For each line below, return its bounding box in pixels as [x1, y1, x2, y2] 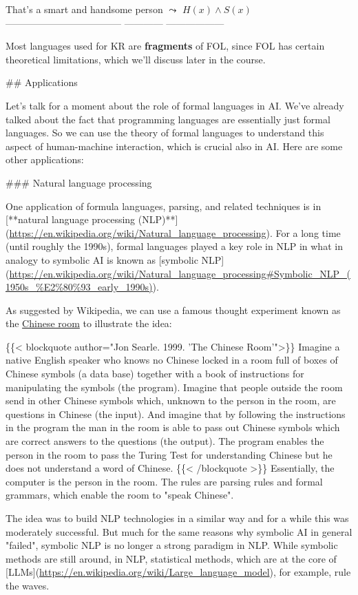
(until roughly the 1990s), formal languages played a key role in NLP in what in [6, 239, 343, 253]
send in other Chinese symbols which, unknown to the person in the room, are [6, 393, 336, 408]
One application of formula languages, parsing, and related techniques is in [6, 198, 322, 213]
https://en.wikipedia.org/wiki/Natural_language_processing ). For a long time [9, 225, 341, 240]
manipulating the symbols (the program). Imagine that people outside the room [6, 379, 343, 394]
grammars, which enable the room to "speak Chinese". [6, 488, 234, 502]
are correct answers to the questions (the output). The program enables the [6, 434, 324, 448]
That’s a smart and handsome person [6, 2, 163, 16]
